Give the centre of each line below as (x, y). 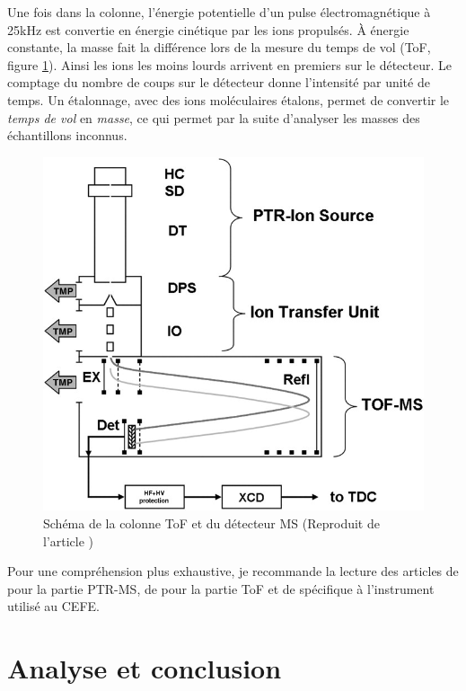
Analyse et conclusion (145, 668)
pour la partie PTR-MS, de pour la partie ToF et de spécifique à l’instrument (221, 588)
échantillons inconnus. (67, 135)
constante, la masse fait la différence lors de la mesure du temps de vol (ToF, (219, 47)
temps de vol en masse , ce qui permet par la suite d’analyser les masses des (214, 117)
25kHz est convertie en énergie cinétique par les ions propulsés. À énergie (208, 29)
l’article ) (69, 540)
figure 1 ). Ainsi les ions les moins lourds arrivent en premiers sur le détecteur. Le (229, 64)
